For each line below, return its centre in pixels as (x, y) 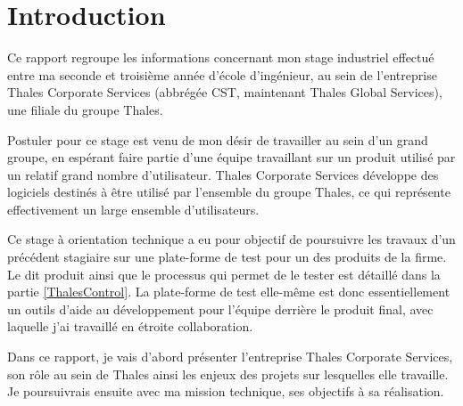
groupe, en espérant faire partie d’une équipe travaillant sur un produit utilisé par (231, 157)
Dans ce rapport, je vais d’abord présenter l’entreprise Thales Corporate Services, (230, 357)
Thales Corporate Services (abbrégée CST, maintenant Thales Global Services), (225, 92)
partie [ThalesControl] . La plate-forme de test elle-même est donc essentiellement (229, 292)
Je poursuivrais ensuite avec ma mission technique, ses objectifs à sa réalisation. (226, 391)
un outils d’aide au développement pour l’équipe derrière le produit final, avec (220, 309)
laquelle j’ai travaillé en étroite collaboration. (130, 326)
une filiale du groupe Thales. (85, 109)
